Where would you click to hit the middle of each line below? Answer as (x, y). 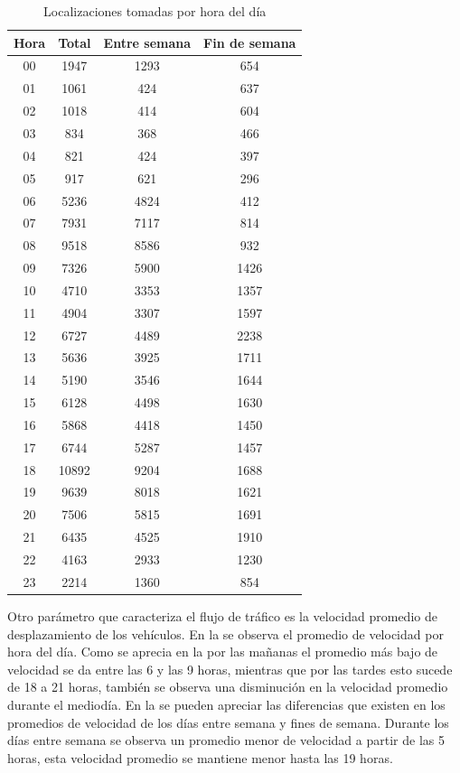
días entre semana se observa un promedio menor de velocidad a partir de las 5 (226, 740)
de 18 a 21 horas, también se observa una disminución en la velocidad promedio (228, 687)
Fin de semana (250, 42)
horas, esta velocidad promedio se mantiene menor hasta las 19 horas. (200, 757)
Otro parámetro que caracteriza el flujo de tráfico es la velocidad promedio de (222, 615)
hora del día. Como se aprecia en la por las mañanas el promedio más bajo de (223, 652)
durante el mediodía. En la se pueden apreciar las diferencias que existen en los (226, 704)
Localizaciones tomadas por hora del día (155, 11)
